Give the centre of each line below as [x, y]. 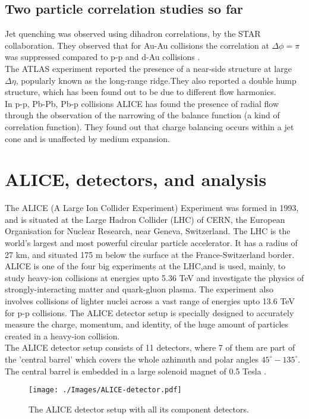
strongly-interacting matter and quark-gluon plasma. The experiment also [139, 289]
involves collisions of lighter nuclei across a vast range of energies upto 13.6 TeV [150, 301]
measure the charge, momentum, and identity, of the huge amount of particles [147, 324]
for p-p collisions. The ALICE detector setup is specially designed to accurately [149, 312]
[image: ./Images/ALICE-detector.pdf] [105, 390]
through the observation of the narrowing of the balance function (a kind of [142, 115]
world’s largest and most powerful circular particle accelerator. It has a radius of [151, 243]
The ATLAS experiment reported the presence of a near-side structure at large [148, 68]
